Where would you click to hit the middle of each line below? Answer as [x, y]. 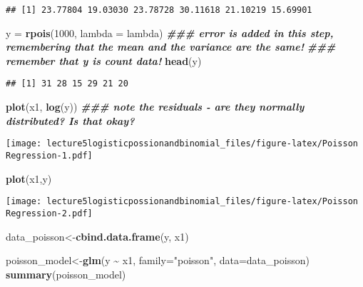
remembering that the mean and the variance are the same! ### [171, 47]
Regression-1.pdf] [49, 155]
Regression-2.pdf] [49, 213]
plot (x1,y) [29, 178]
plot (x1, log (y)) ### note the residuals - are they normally [155, 107]
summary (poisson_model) [66, 274]
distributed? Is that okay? [70, 120]
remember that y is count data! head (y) [104, 60]
